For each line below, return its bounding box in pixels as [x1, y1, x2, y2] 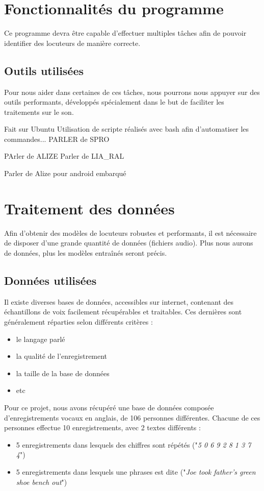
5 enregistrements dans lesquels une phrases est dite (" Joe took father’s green [16, 466, 256, 477]
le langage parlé [16, 333, 65, 344]
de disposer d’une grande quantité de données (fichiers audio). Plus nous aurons [4, 237, 253, 248]
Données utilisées [4, 272, 97, 288]
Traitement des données [4, 198, 175, 218]
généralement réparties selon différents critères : [4, 316, 153, 327]
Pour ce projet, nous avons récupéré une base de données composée [4, 402, 214, 412]
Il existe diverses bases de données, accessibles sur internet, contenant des [4, 296, 234, 307]
